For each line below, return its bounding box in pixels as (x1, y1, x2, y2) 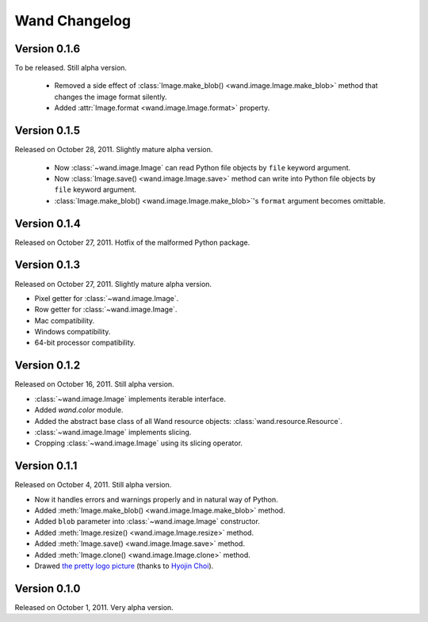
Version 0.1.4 (14, 216, 81, 230)
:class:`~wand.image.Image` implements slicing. (34, 427, 192, 437)
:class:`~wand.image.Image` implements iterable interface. (34, 394, 226, 403)
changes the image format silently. (54, 92, 167, 101)
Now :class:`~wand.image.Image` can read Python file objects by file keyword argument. (54, 162, 351, 172)
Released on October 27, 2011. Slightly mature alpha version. (14, 279, 212, 288)
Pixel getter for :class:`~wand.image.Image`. (34, 293, 179, 303)
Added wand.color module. (34, 405, 124, 415)
